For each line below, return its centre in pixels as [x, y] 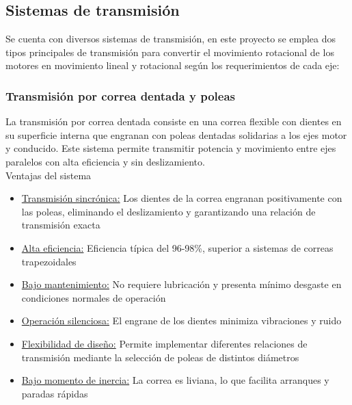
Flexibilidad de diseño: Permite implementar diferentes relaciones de [164, 343]
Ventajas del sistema [49, 175]
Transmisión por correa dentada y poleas [120, 95]
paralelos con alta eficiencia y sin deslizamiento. [105, 161]
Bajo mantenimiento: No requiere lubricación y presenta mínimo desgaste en [181, 284]
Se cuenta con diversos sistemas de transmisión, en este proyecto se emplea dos [171, 39]
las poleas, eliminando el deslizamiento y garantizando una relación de [168, 211]
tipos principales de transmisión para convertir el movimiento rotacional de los [170, 52]
